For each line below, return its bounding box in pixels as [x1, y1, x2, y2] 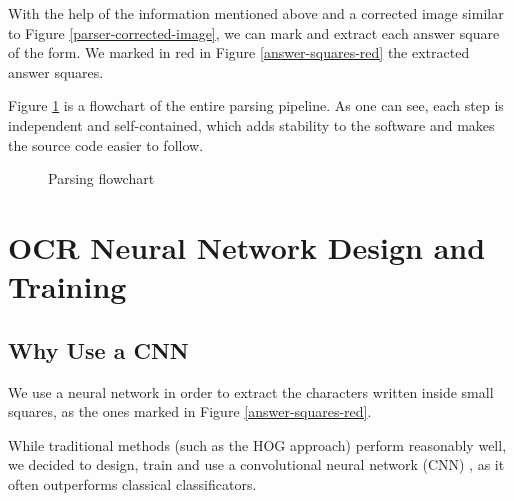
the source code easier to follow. [8, 134, 204, 155]
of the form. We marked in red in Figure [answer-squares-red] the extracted [8, 42, 470, 63]
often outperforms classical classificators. [8, 473, 257, 494]
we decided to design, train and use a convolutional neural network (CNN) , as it [8, 454, 505, 475]
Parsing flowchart [48, 168, 155, 189]
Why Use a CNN [8, 334, 189, 365]
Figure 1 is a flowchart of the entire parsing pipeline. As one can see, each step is [8, 95, 504, 116]
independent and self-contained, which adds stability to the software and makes [8, 114, 495, 135]
